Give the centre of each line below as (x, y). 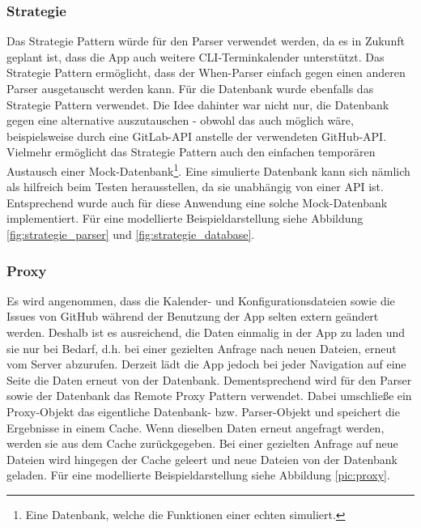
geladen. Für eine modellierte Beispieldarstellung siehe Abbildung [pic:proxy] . (198, 475)
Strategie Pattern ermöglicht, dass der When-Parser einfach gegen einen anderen (206, 72)
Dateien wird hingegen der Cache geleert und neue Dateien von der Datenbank (202, 459)
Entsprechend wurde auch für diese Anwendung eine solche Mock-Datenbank (197, 202)
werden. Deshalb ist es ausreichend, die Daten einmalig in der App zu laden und (206, 332)
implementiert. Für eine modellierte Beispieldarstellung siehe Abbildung (185, 218)
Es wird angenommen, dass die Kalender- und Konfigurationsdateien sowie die (201, 300)
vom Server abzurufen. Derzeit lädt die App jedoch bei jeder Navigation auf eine (206, 364)
